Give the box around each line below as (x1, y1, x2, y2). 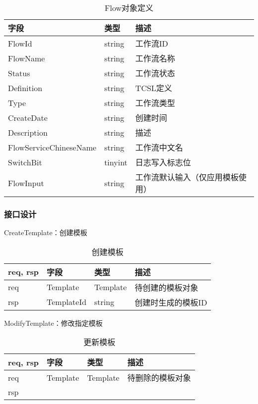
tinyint (104, 156, 128, 168)
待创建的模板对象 (134, 281, 198, 293)
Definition (8, 82, 43, 94)
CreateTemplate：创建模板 (4, 227, 87, 238)
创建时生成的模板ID (134, 296, 207, 308)
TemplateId (47, 296, 87, 308)
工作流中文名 (135, 142, 183, 153)
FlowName (8, 52, 45, 64)
